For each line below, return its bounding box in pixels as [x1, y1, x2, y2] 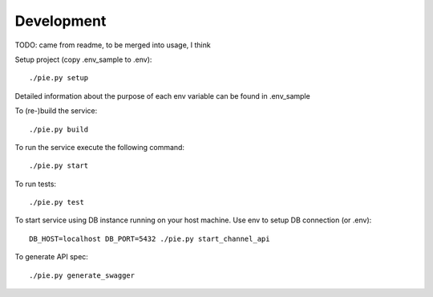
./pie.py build [29, 124, 89, 134]
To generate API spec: [14, 252, 88, 262]
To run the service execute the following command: [14, 142, 184, 152]
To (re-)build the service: [14, 106, 98, 116]
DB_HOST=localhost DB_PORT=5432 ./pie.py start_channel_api [29, 234, 270, 243]
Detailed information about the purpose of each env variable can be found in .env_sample [14, 91, 310, 100]
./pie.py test [29, 197, 84, 207]
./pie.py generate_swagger [29, 271, 136, 280]
